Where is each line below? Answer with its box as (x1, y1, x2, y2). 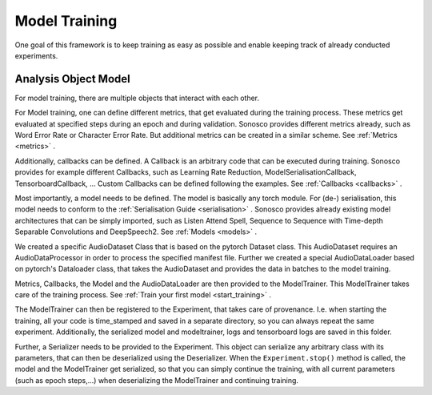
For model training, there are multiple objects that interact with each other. (14, 93, 260, 103)
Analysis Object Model (14, 72, 131, 86)
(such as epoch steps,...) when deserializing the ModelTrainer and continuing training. (14, 375, 299, 385)
